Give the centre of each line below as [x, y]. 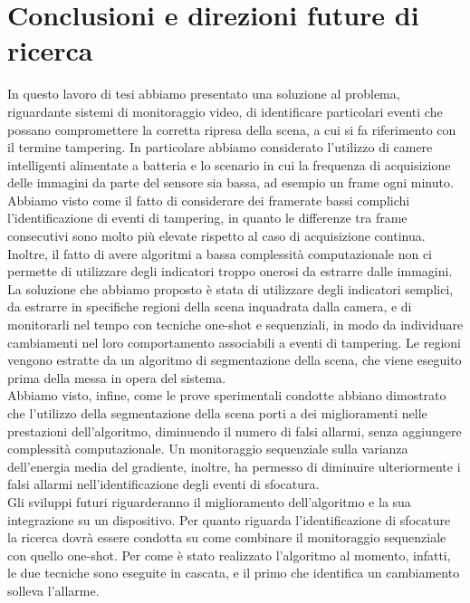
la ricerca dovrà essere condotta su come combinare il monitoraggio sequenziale [227, 537]
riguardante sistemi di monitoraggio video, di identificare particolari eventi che [225, 111]
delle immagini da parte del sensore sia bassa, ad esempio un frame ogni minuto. [230, 182]
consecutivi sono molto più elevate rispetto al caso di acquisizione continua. [216, 236]
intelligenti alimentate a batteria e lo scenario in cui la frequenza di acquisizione [229, 164]
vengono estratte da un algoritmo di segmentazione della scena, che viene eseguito [235, 360]
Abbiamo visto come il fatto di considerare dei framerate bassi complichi [209, 200]
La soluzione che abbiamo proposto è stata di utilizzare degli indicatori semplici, [230, 288]
